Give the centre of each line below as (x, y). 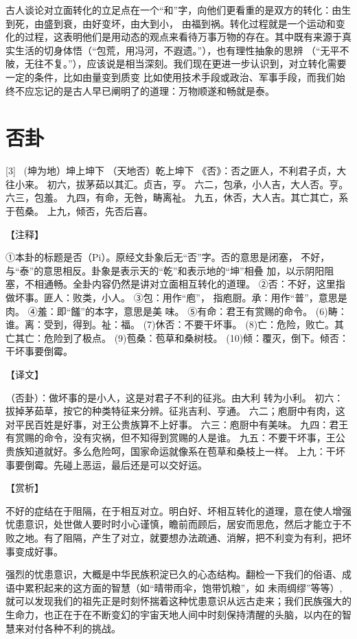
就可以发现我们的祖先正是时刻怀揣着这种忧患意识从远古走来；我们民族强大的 (178, 601)
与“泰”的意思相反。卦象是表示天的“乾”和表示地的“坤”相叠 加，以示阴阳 (165, 270)
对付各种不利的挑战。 (72, 628)
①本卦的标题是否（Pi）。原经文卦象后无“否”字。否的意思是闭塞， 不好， (168, 257)
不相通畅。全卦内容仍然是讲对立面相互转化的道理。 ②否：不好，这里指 (185, 284)
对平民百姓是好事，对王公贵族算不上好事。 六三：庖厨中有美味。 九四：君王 (177, 424)
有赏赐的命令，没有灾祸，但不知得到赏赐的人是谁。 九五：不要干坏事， (166, 438)
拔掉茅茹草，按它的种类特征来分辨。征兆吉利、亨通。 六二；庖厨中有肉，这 (175, 411)
